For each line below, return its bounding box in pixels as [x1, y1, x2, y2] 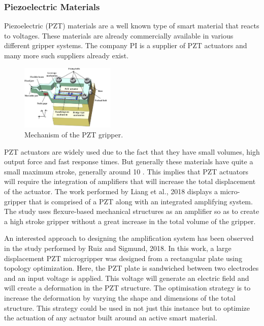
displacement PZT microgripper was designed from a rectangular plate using [4, 252, 242, 263]
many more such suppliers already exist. [4, 50, 129, 60]
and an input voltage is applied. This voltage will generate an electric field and [4, 272, 249, 283]
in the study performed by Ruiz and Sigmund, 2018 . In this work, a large [4, 242, 232, 253]
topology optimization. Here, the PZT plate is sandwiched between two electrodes [4, 263, 259, 273]
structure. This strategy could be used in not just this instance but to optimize [4, 302, 250, 313]
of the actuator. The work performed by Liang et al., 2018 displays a [4, 186, 218, 196]
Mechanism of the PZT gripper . [24, 129, 123, 140]
